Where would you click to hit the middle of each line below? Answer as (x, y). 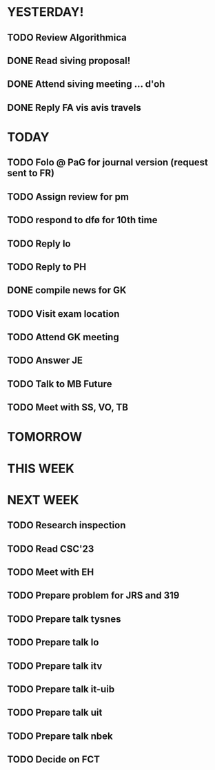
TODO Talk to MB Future (60, 384)
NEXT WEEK (43, 500)
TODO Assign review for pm (68, 197)
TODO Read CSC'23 (51, 549)
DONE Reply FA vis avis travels (74, 107)
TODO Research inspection (66, 525)
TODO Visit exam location (63, 314)
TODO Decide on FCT (54, 759)
